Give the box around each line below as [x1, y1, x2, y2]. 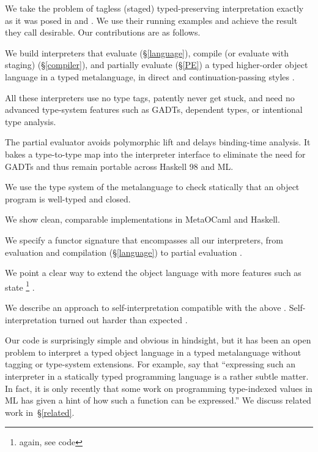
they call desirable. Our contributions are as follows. [5, 26, 201, 39]
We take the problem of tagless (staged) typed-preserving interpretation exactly [5, 2, 304, 14]
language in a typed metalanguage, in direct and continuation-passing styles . [5, 70, 295, 83]
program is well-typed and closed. [5, 192, 131, 205]
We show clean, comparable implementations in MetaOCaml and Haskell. [5, 213, 280, 226]
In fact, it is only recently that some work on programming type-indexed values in [5, 381, 312, 394]
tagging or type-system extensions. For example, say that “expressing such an [5, 358, 295, 370]
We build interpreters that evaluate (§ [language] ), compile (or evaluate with [5, 46, 289, 59]
